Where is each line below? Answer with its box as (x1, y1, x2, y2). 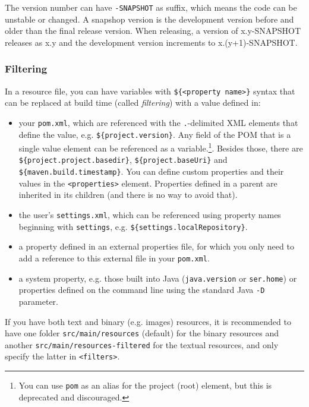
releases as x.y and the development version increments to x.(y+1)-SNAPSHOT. (5, 36, 298, 48)
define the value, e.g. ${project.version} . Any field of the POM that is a (18, 128, 291, 140)
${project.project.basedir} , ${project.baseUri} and (18, 153, 228, 166)
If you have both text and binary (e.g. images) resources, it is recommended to (5, 315, 291, 327)
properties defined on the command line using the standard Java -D (18, 283, 265, 296)
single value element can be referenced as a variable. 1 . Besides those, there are (18, 140, 303, 154)
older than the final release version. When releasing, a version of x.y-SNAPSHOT (5, 24, 301, 37)
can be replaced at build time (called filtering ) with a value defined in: (5, 96, 261, 109)
